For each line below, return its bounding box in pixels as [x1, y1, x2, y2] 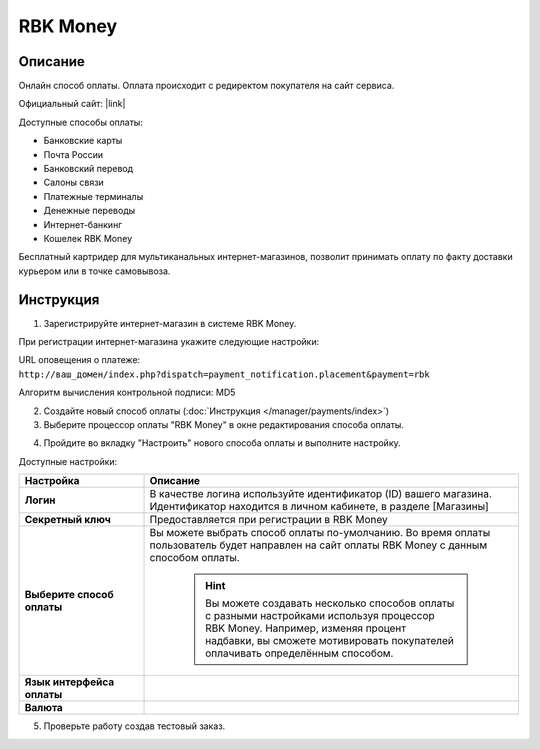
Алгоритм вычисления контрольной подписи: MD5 [18, 386, 236, 399]
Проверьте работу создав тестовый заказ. [43, 720, 226, 732]
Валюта [24, 701, 64, 715]
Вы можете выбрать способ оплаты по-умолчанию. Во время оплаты [149, 526, 491, 540]
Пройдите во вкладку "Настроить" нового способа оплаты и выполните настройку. [43, 437, 402, 449]
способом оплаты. [149, 551, 240, 565]
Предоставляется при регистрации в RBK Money [149, 513, 389, 527]
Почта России [43, 148, 104, 160]
